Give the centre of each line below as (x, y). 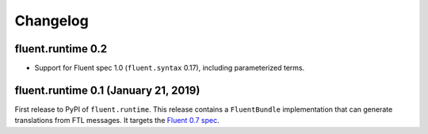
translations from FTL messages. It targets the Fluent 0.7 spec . (117, 121)
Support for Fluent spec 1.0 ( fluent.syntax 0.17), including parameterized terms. (170, 68)
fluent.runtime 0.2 (61, 49)
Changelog (52, 21)
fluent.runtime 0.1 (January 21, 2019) (107, 90)
